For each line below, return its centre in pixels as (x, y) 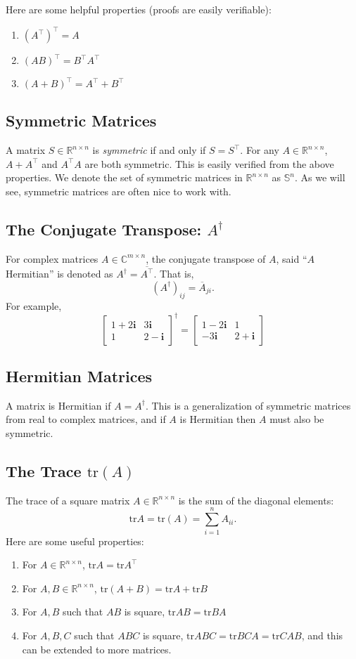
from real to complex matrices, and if (86, 419)
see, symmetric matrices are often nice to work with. (119, 191)
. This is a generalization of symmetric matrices (248, 405)
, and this (322, 635)
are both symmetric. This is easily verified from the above (209, 163)
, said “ (292, 258)
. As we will (320, 177)
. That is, (174, 274)
